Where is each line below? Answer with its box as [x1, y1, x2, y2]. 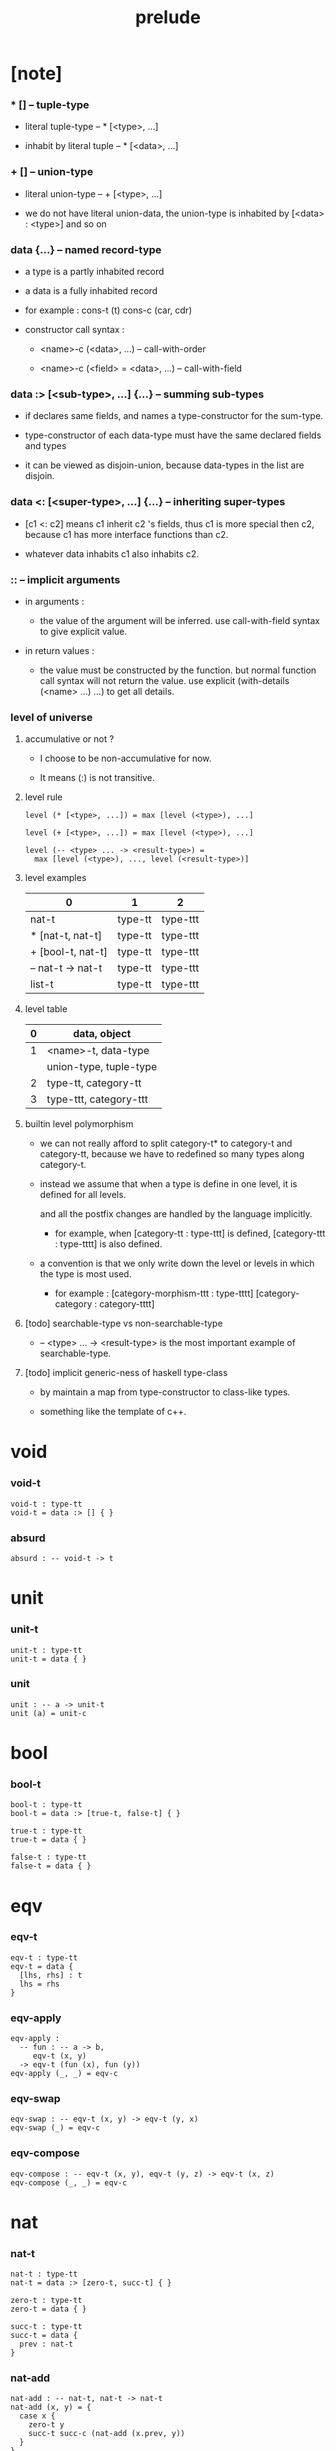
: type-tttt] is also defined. [54, 1238, 163, 1250]
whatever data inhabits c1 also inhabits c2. [24, 547, 200, 560]
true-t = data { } [10, 1835, 87, 1845]
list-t [29, 977, 54, 991]
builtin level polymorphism [24, 1118, 134, 1130]
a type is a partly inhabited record [24, 266, 165, 278]
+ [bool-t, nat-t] [29, 945, 108, 959]
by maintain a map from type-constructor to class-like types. [39, 1386, 291, 1398]
